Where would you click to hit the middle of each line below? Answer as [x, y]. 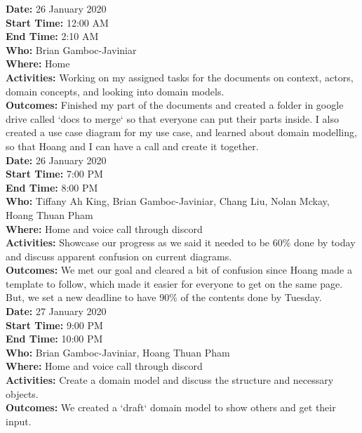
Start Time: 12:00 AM [57, 22]
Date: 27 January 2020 [56, 311]
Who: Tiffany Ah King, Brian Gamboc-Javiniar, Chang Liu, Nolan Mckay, [168, 201]
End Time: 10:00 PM [54, 339]
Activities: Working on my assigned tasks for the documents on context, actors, [180, 77]
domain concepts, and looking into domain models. [115, 91]
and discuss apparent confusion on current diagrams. [119, 256]
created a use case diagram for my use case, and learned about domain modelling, [181, 132]
